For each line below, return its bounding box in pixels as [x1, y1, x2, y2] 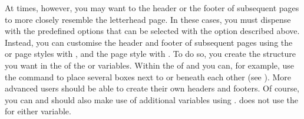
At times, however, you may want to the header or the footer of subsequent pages [5, 2, 299, 13]
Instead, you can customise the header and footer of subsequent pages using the [5, 36, 293, 48]
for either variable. [5, 105, 71, 117]
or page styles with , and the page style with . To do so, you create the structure [5, 47, 296, 60]
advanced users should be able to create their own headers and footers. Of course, [5, 82, 300, 94]
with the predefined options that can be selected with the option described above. [5, 25, 300, 37]
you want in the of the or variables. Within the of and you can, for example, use [5, 59, 295, 71]
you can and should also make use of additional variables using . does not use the [5, 93, 298, 106]
